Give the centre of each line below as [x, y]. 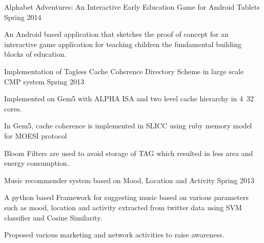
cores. [13, 108]
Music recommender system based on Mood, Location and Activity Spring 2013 [129, 180]
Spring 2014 [23, 17]
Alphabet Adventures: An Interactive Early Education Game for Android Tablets [132, 7]
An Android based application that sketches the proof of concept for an [116, 34]
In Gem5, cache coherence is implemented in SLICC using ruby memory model [128, 126]
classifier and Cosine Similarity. [53, 217]
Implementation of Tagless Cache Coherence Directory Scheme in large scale [124, 71]
